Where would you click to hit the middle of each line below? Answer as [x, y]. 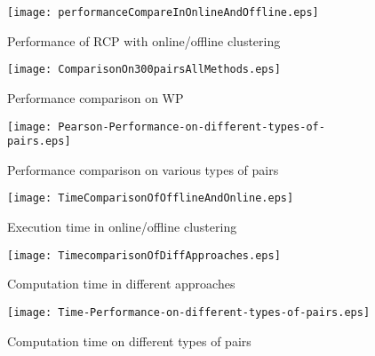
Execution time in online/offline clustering [122, 227]
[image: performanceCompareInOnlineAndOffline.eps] [163, 12]
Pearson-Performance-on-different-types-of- [191, 127]
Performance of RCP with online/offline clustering [144, 40]
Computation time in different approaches [121, 284]
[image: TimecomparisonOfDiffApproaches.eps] [144, 255]
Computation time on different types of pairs [129, 340]
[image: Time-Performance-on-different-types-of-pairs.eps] [189, 312]
